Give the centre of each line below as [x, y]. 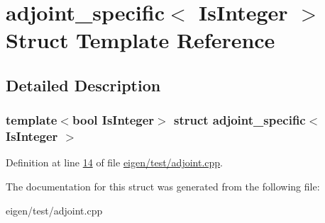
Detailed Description [83, 85]
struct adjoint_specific [239, 120]
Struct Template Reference [141, 40]
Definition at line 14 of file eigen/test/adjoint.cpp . [115, 162]
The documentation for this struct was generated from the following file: [163, 187]
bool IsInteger [113, 120]
